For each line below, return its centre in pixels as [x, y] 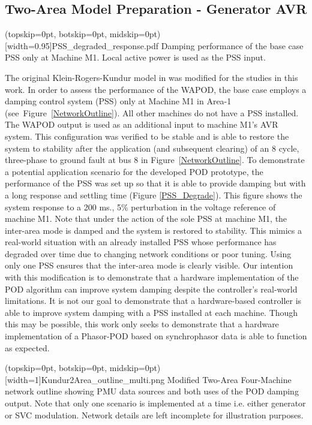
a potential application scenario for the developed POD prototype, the [134, 171]
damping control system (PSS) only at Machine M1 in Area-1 [118, 101]
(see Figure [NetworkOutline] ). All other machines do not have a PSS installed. [152, 112]
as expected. [27, 347]
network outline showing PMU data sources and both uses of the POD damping [152, 391]
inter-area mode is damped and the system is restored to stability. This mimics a [153, 230]
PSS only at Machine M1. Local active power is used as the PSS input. [135, 57]
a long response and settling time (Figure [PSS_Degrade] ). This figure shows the [154, 195]
